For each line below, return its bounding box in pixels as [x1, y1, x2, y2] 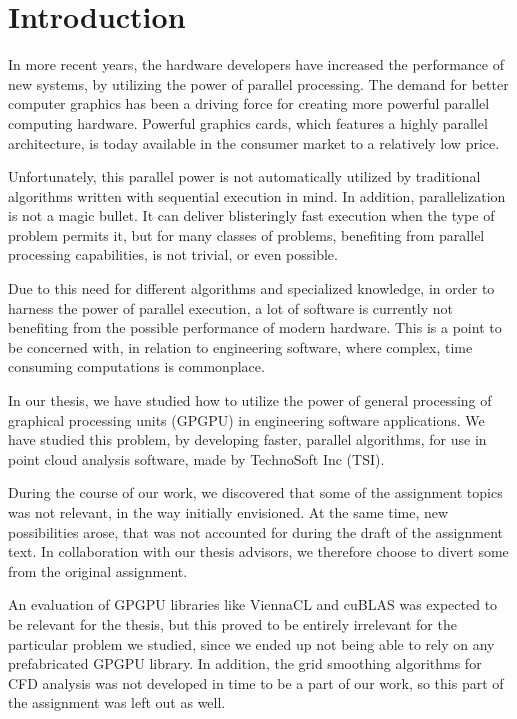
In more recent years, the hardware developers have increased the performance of [8, 54, 504, 75]
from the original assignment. [8, 560, 188, 581]
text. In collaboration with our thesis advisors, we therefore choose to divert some [8, 541, 509, 562]
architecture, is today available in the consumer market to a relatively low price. [8, 132, 500, 153]
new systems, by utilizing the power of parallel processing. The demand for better [8, 73, 509, 94]
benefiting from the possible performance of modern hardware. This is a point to [8, 317, 502, 338]
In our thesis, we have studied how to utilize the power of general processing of [8, 390, 492, 411]
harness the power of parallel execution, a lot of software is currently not [8, 297, 454, 318]
